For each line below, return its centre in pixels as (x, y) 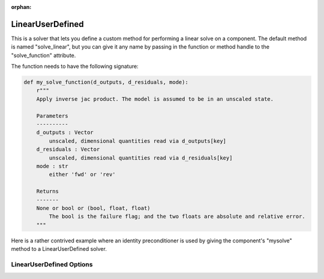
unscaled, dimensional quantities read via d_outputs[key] (138, 141)
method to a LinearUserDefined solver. (59, 249)
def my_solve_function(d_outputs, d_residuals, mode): (106, 82)
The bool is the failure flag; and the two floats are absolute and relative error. (177, 217)
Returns (48, 191)
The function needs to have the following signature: (75, 67)
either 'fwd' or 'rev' (82, 175)
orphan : (21, 7)
